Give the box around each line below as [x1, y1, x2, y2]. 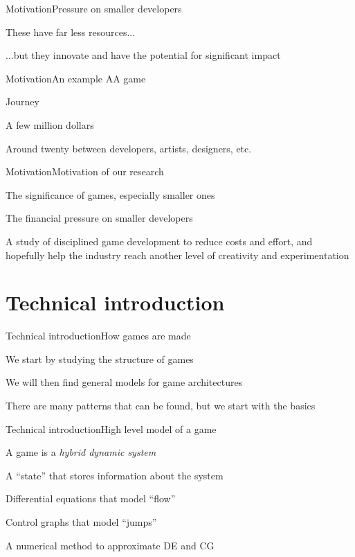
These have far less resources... [6, 24, 136, 39]
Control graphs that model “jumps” [6, 515, 157, 529]
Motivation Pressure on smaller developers [6, 1, 182, 15]
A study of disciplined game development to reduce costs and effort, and [6, 233, 313, 248]
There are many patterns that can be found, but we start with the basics [6, 398, 316, 413]
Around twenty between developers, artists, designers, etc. [6, 141, 252, 155]
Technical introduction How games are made [6, 328, 191, 343]
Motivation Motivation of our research [6, 164, 164, 179]
